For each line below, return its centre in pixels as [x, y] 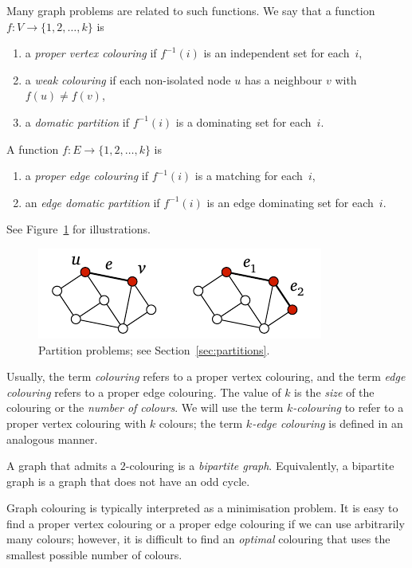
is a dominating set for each [243, 121]
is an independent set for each [277, 53]
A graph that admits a [62, 466]
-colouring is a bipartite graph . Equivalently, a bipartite [260, 466]
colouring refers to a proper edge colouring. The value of [144, 392]
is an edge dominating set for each [290, 202]
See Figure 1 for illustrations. [78, 229]
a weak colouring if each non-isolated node [128, 79]
